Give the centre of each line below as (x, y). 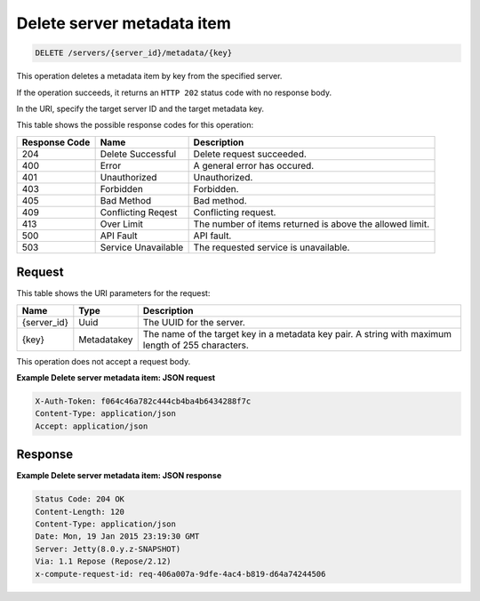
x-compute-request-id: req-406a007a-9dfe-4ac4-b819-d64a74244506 (180, 574)
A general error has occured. (254, 165)
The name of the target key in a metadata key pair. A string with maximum (297, 333)
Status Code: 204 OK (80, 499)
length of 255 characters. (196, 345)
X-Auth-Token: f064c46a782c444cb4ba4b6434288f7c (143, 401)
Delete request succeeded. (250, 154)
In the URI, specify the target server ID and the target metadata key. (140, 108)
